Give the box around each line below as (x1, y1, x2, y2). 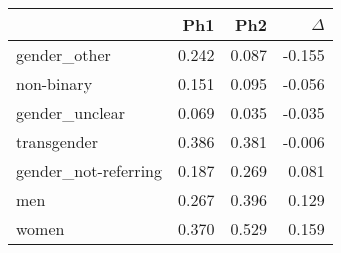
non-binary (16, 72, 93, 95)
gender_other (16, 43, 111, 66)
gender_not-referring (16, 159, 162, 182)
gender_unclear (16, 101, 125, 124)
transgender (16, 130, 98, 153)
